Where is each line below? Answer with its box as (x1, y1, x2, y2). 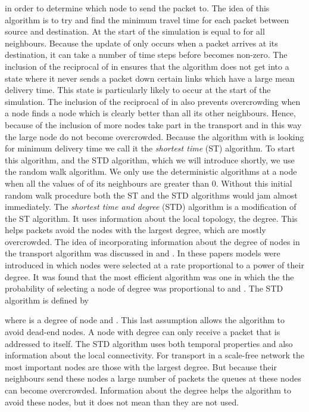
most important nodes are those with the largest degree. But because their (5, 360, 277, 373)
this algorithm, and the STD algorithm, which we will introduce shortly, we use (5, 153, 295, 166)
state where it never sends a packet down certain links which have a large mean (5, 72, 295, 84)
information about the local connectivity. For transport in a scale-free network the (5, 349, 305, 361)
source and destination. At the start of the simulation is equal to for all (5, 25, 265, 38)
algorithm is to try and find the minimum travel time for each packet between (5, 13, 289, 26)
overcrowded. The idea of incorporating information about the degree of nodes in (5, 235, 300, 247)
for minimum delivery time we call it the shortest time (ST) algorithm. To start (5, 142, 295, 154)
